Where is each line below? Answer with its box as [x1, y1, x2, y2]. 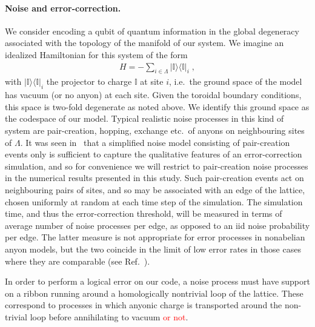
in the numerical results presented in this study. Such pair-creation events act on [5, 171, 304, 184]
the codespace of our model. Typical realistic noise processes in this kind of [5, 112, 284, 125]
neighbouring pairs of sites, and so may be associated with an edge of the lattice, [5, 183, 305, 196]
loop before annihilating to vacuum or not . [30, 310, 188, 323]
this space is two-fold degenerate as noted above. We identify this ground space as [5, 100, 310, 113]
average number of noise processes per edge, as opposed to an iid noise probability [5, 219, 310, 231]
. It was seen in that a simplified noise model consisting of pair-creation [20, 136, 290, 148]
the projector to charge [46, 75, 132, 88]
